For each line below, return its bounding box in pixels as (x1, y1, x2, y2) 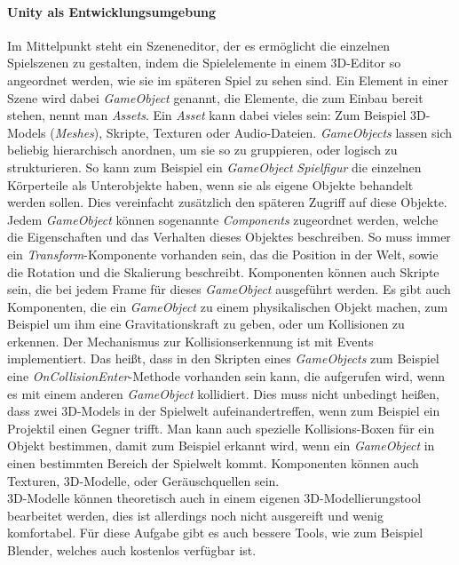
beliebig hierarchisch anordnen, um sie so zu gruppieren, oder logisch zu (7, 140, 398, 159)
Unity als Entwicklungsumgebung (7, 2, 217, 20)
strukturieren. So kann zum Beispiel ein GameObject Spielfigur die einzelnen (7, 157, 422, 176)
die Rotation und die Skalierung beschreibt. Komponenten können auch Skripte (7, 262, 439, 281)
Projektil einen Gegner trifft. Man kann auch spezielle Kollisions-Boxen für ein (7, 418, 435, 437)
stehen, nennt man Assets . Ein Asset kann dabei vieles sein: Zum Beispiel (7, 106, 407, 124)
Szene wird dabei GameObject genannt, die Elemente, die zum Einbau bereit (7, 88, 423, 107)
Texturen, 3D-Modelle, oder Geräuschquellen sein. (7, 471, 280, 489)
